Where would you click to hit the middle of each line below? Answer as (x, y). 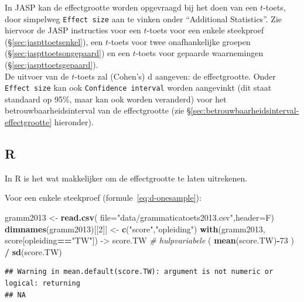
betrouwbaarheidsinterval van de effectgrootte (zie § (98, 110)
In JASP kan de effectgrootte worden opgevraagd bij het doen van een (131, 7)
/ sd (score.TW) (33, 251)
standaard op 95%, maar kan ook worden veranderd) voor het (116, 99)
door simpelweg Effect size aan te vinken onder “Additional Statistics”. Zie (144, 18)
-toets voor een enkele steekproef (205, 30)
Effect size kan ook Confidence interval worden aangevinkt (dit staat (138, 87)
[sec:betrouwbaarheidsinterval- (245, 110)
